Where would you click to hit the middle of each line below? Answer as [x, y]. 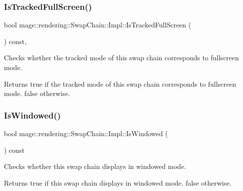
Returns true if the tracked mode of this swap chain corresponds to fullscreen [120, 84]
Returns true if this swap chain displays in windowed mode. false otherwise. [118, 182]
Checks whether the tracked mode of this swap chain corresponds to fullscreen [121, 58]
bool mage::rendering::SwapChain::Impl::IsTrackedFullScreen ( [98, 25]
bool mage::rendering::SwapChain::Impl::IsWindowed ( [86, 133]
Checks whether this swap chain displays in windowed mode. [95, 166]
